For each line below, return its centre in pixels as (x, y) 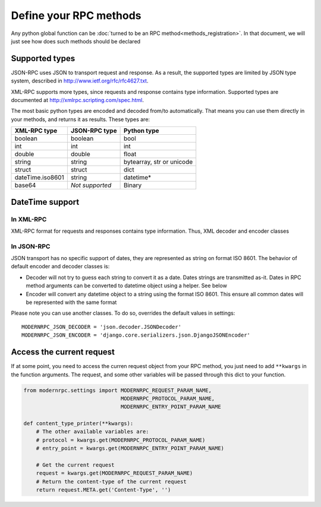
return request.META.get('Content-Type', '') (103, 490)
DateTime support (45, 202)
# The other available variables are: (92, 432)
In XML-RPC (29, 219)
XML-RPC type (36, 131)
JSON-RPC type (94, 131)
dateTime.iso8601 (40, 178)
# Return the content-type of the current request (111, 481)
